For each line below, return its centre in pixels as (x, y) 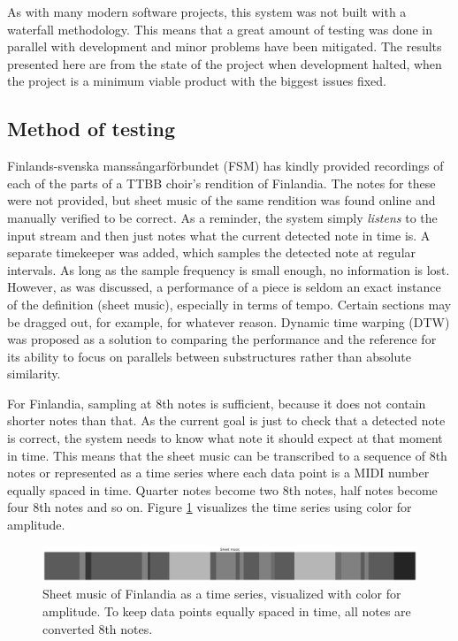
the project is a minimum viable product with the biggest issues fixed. (197, 81)
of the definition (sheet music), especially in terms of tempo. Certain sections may (229, 304)
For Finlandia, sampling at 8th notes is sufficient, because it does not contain (217, 403)
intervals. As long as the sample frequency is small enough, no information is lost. (229, 269)
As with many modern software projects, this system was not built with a (207, 11)
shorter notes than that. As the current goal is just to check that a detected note (226, 420)
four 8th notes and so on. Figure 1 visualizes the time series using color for (210, 507)
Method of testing (92, 129)
